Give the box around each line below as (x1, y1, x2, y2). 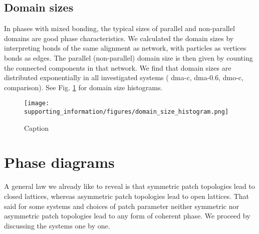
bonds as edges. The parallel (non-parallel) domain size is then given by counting (4, 52, 253, 63)
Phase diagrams (4, 152, 115, 172)
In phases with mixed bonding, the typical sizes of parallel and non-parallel (4, 23, 235, 34)
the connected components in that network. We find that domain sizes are (4, 62, 231, 73)
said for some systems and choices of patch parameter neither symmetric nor (4, 200, 239, 211)
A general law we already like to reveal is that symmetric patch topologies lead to (4, 181, 255, 191)
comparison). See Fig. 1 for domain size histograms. (4, 82, 163, 92)
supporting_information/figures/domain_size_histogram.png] (24, 108, 229, 116)
